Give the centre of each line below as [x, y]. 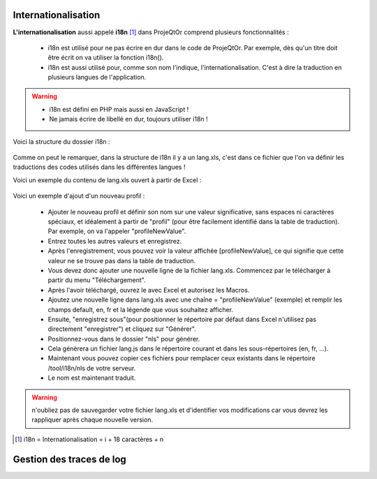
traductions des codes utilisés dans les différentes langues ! [99, 167]
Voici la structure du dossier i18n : [62, 141]
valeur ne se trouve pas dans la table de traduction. [122, 260]
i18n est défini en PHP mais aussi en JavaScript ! [119, 109]
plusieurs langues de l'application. [97, 78]
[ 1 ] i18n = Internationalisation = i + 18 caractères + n [89, 439]
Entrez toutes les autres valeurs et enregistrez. [115, 241]
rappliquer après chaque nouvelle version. [93, 420]
